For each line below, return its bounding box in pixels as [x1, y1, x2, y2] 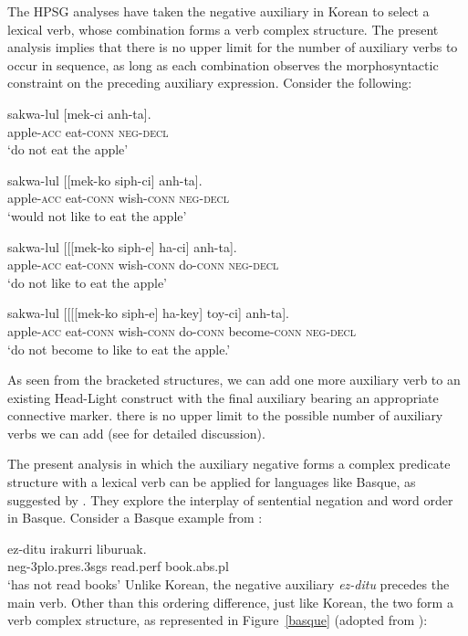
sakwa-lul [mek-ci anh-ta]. [7, 103, 151, 122]
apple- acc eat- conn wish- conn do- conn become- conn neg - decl [7, 321, 356, 340]
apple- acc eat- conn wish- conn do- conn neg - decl [7, 255, 279, 274]
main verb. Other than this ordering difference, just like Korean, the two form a [7, 592, 453, 611]
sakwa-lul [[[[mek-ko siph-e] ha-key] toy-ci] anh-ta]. [7, 303, 289, 323]
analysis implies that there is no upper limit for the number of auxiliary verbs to [7, 37, 458, 57]
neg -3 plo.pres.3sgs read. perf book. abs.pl [7, 556, 229, 576]
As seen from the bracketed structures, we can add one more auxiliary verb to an [7, 370, 461, 389]
